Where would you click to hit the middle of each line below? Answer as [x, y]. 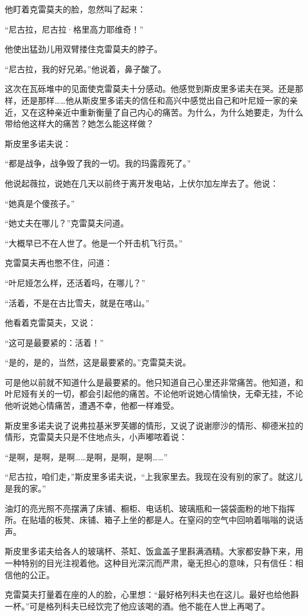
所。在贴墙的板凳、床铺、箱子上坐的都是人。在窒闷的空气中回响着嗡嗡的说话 [154, 520]
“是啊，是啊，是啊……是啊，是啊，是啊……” [86, 456]
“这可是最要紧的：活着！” [54, 342]
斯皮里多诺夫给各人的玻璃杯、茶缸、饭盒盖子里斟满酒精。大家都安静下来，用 [154, 551]
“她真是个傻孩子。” [40, 203]
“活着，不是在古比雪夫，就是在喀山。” [77, 302]
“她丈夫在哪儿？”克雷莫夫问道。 [67, 223]
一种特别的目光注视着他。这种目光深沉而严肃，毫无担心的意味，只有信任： [150, 563]
